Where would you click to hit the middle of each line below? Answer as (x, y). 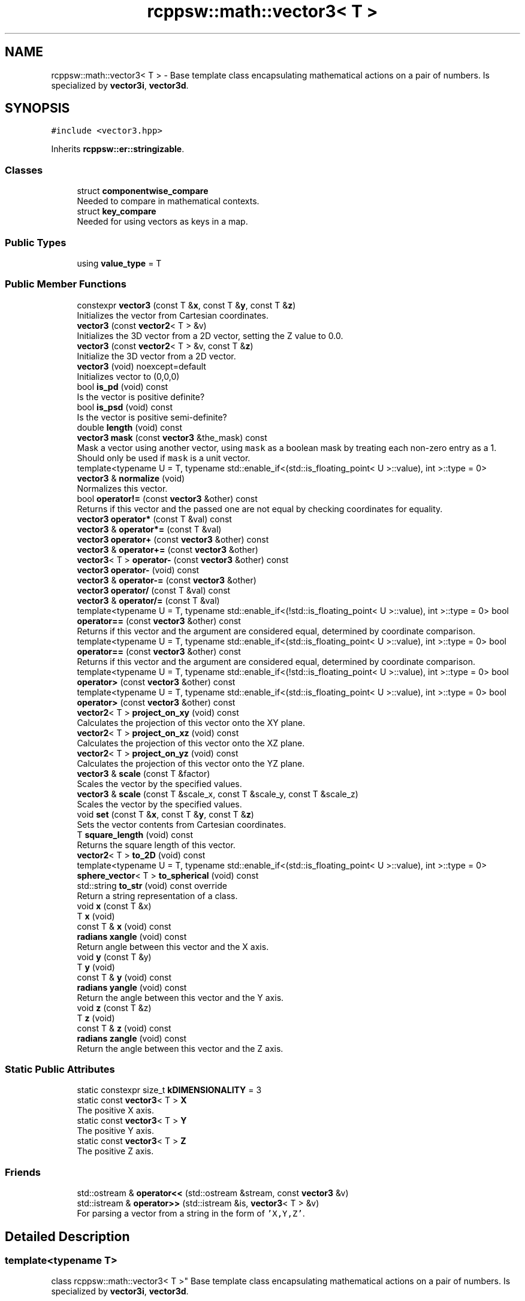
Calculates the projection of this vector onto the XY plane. (191, 722)
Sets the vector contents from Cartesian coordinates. (182, 824)
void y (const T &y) (114, 957)
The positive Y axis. (115, 1131)
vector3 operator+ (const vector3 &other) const (173, 539)
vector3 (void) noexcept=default (141, 366)
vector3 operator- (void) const (138, 570)
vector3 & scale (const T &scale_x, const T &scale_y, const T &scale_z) (218, 794)
